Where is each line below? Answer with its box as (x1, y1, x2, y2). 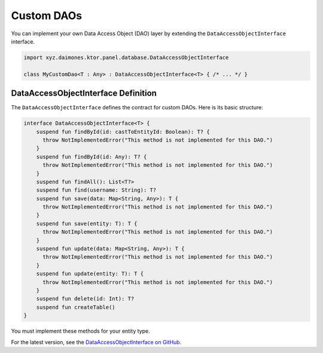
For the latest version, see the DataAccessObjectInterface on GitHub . (11, 338, 182, 346)
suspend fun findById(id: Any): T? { (36, 153, 147, 160)
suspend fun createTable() (36, 303, 116, 311)
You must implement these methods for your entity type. (11, 327, 150, 334)
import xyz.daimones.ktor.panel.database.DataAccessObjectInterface (23, 54, 229, 61)
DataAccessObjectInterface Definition (11, 88, 157, 99)
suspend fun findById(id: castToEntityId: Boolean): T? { (36, 128, 210, 135)
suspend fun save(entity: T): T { (36, 220, 138, 227)
